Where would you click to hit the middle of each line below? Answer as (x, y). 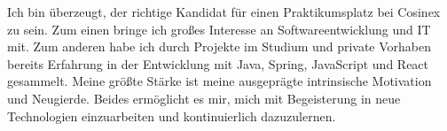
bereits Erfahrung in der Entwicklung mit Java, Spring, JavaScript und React (218, 63)
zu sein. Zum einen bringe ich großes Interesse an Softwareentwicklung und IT (219, 29)
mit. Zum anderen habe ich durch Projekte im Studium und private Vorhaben (220, 46)
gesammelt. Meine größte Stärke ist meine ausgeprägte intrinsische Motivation (220, 81)
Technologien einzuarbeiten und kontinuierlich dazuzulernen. (172, 116)
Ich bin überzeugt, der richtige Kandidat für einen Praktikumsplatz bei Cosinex (224, 12)
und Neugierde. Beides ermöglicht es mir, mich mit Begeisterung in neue (204, 98)
